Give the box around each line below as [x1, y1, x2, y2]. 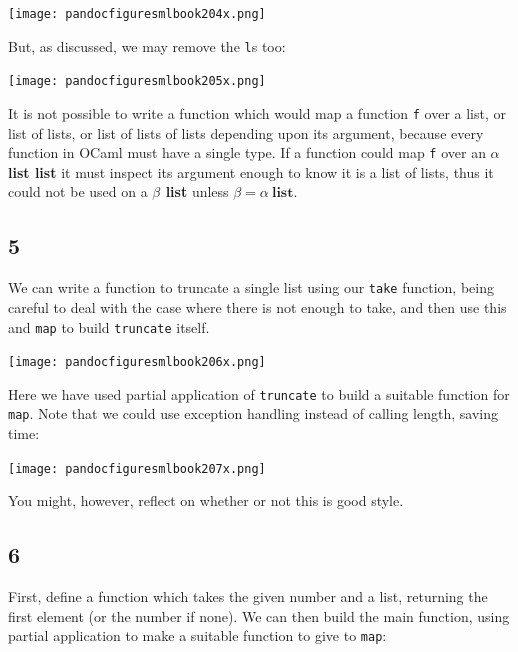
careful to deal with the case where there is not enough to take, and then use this [8, 296, 507, 317]
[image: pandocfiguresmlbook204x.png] [8, 7, 266, 21]
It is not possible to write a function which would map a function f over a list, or [8, 102, 506, 123]
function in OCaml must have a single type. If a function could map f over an [8, 142, 486, 163]
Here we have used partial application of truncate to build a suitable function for [8, 383, 510, 404]
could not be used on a [8, 181, 148, 202]
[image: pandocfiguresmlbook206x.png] [8, 355, 266, 370]
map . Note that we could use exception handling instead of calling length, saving [8, 403, 498, 424]
